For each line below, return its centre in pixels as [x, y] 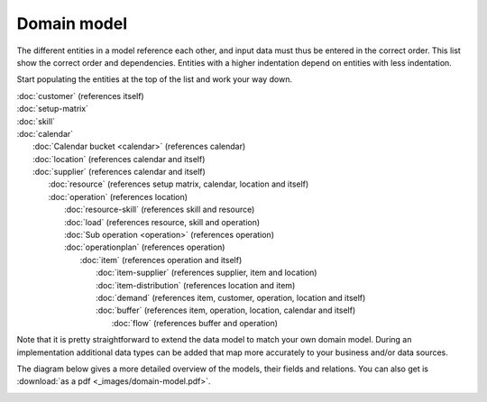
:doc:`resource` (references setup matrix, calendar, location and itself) [179, 184]
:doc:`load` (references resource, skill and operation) [162, 222]
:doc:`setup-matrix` [53, 109]
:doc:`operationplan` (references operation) [145, 247]
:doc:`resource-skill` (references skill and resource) [160, 210]
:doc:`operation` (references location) [118, 196]
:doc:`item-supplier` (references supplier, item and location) [207, 273]
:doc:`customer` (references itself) [80, 96]
